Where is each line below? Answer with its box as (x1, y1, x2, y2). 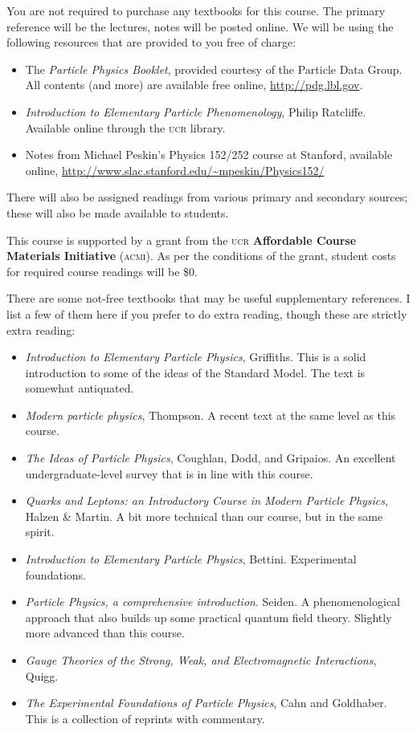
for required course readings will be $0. (6, 262, 198, 279)
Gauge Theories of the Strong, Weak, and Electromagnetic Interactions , (25, 652, 377, 668)
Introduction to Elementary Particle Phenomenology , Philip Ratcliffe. (25, 103, 366, 120)
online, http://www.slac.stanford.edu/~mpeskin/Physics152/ (25, 161, 325, 178)
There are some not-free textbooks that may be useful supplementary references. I (6, 290, 411, 307)
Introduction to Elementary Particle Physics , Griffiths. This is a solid (25, 348, 366, 365)
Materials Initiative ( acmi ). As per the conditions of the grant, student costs (6, 247, 396, 264)
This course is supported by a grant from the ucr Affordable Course (6, 231, 357, 248)
